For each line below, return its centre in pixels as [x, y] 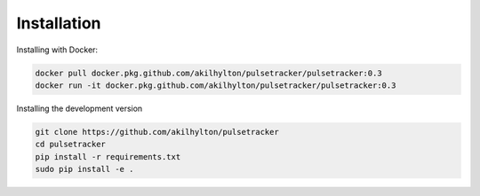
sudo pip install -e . [84, 169]
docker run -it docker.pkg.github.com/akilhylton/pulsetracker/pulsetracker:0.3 [216, 85]
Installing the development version [80, 108]
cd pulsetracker [71, 145]
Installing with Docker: [57, 50]
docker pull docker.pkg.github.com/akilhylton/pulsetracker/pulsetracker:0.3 [208, 73]
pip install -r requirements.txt [108, 157]
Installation [59, 23]
